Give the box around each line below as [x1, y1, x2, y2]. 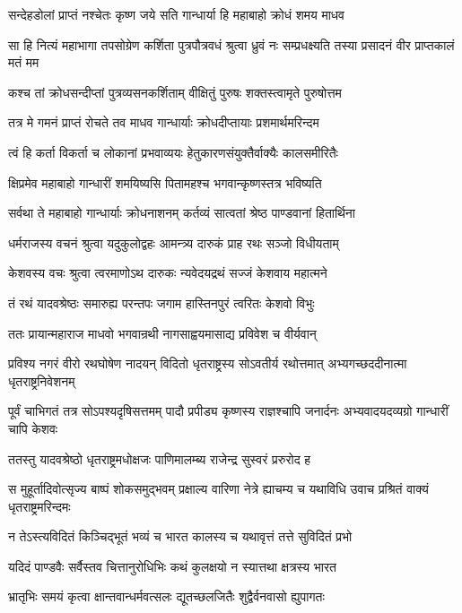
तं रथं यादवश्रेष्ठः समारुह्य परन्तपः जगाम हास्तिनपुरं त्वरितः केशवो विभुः [8, 293, 315, 312]
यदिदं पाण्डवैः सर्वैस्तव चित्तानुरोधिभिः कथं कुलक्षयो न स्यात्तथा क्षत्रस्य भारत [8, 557, 336, 575]
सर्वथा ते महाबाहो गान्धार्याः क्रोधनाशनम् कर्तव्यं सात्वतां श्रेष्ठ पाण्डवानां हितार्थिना [8, 203, 355, 222]
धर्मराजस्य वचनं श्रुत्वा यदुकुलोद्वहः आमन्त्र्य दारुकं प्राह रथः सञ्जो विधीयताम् [8, 233, 339, 252]
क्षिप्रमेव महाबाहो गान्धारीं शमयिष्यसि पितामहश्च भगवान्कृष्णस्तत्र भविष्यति [8, 173, 322, 192]
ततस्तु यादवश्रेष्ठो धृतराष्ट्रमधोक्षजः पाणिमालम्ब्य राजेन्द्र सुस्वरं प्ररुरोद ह [8, 449, 311, 468]
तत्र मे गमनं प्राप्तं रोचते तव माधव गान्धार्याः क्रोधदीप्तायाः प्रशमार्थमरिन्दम [8, 113, 319, 132]
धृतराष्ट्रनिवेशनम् [8, 371, 75, 390]
